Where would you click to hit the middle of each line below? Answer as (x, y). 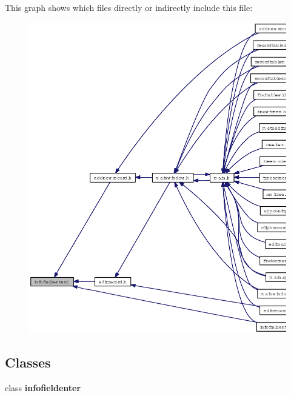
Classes (28, 362)
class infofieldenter (43, 388)
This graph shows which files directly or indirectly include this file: (129, 7)
